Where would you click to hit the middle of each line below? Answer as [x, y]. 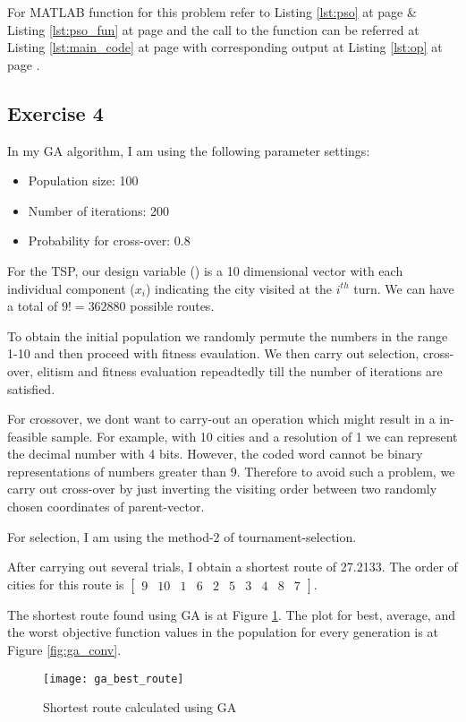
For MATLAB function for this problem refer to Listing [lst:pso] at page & [212, 12]
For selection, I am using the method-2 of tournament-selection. [182, 536]
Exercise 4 [55, 112]
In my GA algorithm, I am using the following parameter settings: [189, 150]
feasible [27, 436]
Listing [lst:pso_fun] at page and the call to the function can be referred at [213, 29]
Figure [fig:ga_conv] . [64, 650]
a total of [33, 306]
